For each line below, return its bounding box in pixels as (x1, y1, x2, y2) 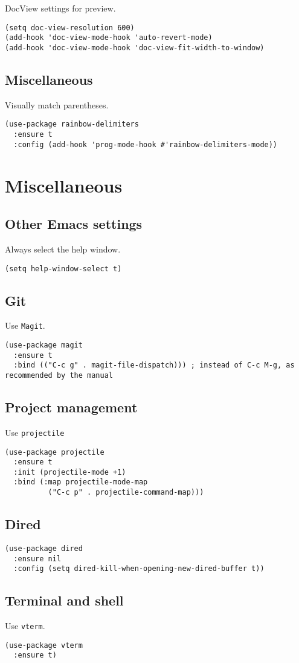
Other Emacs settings (5, 214, 143, 233)
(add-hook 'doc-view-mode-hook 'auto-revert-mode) (5, 33, 213, 42)
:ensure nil (13, 554, 62, 563)
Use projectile (5, 426, 65, 438)
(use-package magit (5, 341, 83, 350)
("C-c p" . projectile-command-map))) (48, 488, 204, 497)
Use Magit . (5, 319, 45, 332)
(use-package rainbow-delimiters (5, 120, 139, 129)
